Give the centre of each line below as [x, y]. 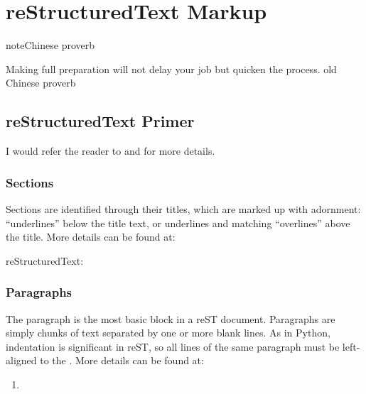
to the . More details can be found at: [122, 360]
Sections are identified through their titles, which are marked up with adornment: [183, 208]
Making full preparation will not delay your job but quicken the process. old [171, 69]
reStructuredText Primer [100, 121]
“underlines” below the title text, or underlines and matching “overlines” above [178, 223]
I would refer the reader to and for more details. [111, 151]
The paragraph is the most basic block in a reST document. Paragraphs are [171, 318]
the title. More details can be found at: [91, 237]
